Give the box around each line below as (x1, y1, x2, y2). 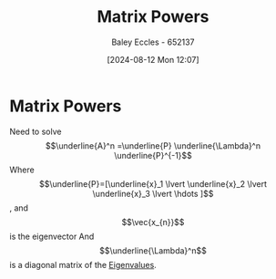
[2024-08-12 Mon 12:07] (107, 54, 199, 65)
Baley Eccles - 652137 (111, 36, 195, 47)
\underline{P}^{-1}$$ (113, 150, 193, 160)
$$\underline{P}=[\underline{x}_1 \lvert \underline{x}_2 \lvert (39, 178, 267, 189)
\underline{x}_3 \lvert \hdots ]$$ (92, 188, 214, 199)
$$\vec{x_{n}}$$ (121, 216, 185, 227)
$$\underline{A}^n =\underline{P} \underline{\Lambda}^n (45, 139, 261, 151)
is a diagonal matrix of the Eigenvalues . (9, 259, 157, 270)
